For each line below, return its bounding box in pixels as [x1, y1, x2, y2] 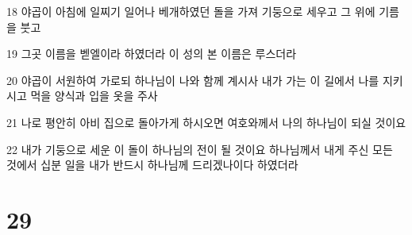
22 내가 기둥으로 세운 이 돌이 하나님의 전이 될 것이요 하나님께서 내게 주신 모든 [6, 141, 393, 157]
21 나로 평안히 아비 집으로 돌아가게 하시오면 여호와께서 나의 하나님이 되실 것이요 [6, 114, 406, 130]
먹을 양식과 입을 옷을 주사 [30, 87, 158, 104]
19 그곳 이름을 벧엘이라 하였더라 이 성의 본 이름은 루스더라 [6, 45, 297, 62]
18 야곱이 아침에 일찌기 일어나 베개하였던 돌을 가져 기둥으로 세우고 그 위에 [6, 3, 375, 19]
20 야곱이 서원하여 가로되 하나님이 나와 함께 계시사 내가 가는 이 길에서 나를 [6, 71, 379, 88]
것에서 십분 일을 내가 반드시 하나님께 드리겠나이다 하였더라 [6, 156, 298, 173]
